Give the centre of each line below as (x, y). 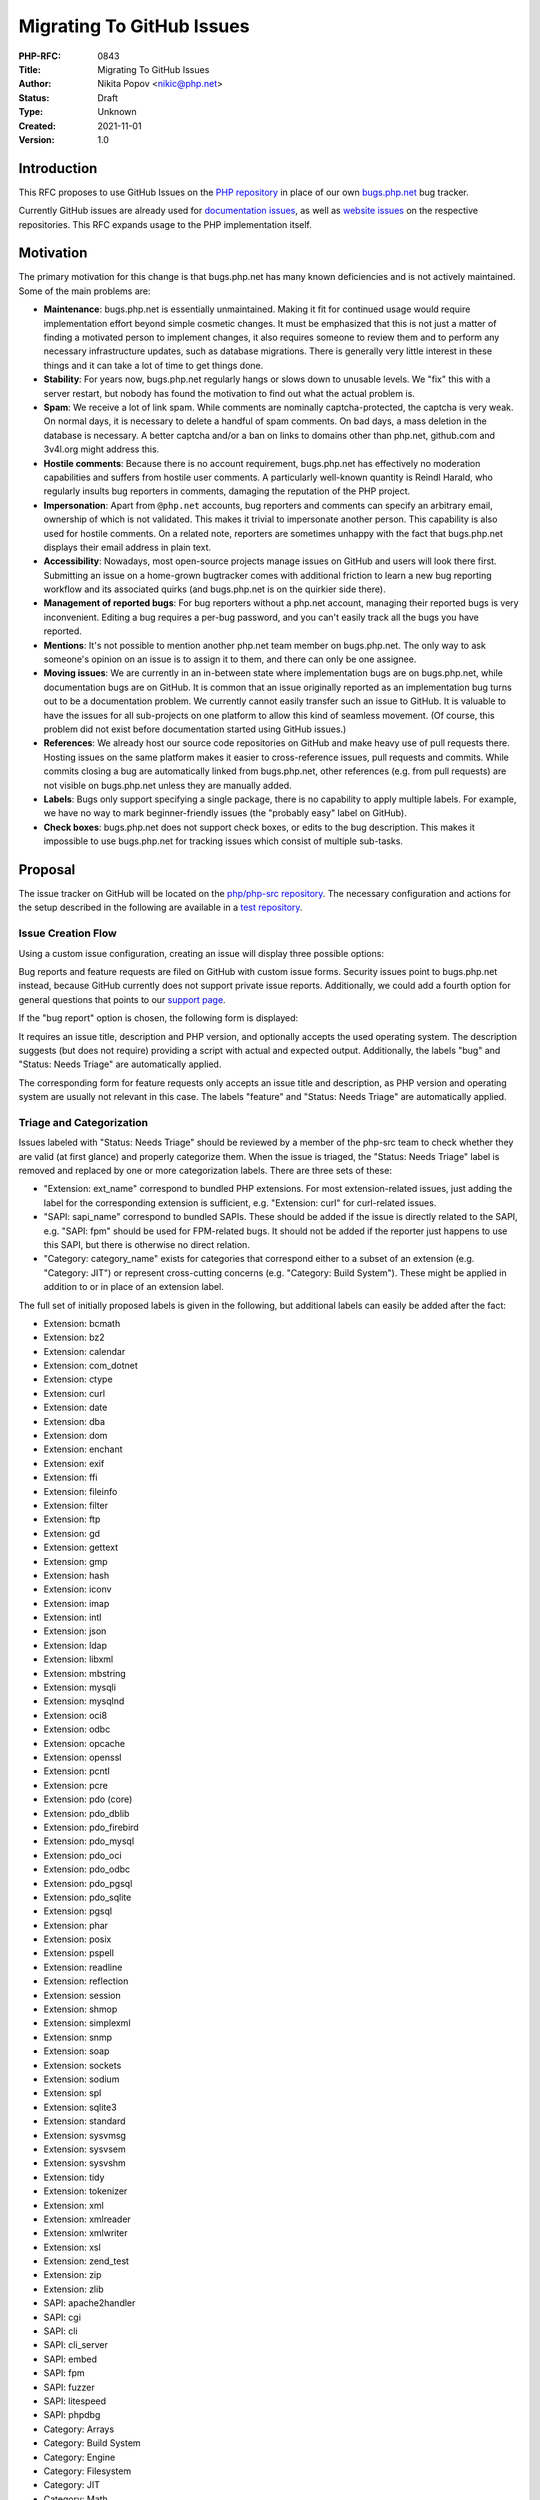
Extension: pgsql (78, 1911)
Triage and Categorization (83, 1122)
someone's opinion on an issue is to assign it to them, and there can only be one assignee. (230, 659)
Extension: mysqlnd (84, 1701)
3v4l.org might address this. (101, 449)
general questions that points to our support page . (122, 999)
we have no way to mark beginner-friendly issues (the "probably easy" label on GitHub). (225, 813)
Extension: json (75, 1631)
